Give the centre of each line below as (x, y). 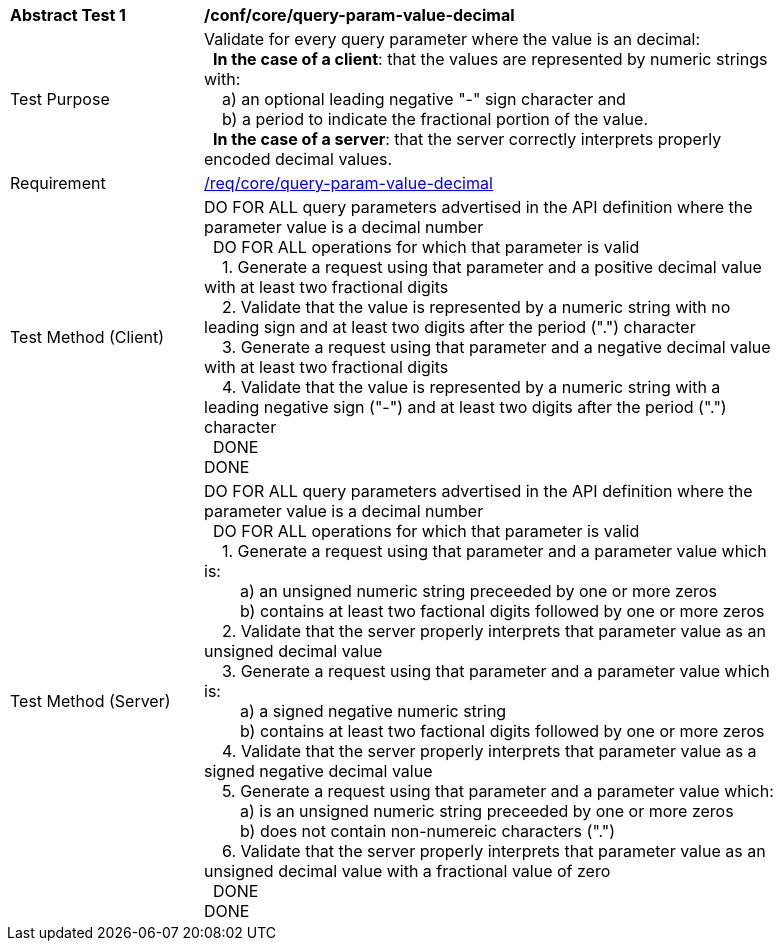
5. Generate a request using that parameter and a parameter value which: (498, 791)
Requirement (58, 183)
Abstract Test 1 (68, 15)
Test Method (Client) (87, 337)
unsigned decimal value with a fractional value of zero (407, 871)
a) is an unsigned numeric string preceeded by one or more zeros (487, 811)
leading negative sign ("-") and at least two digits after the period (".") (465, 407)
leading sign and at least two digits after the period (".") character (450, 327)
